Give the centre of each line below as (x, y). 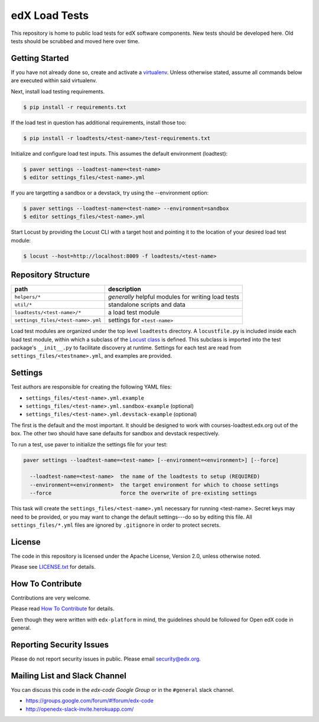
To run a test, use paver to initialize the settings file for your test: (89, 444)
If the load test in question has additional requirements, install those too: (99, 122)
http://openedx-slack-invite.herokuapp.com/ (80, 709)
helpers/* (28, 297)
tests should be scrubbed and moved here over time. (75, 41)
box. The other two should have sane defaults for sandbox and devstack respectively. (115, 433)
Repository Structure (51, 275)
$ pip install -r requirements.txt (75, 107)
